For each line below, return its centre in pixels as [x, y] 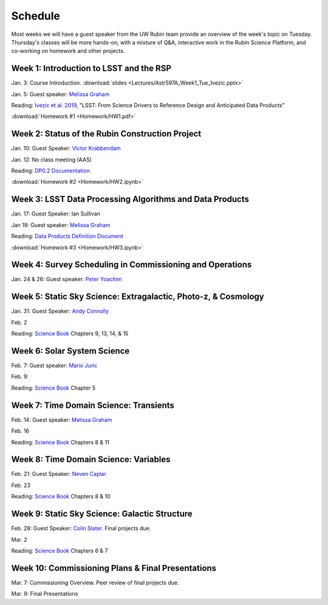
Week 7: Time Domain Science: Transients [93, 405]
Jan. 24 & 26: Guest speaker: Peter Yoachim [67, 279]
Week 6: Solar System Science [70, 351]
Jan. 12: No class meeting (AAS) [52, 159]
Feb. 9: [20, 377]
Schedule [36, 16]
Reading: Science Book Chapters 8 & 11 [60, 442]
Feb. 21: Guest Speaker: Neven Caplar [59, 474]
